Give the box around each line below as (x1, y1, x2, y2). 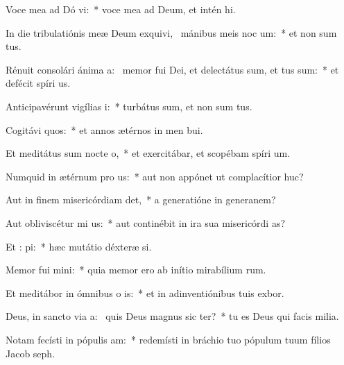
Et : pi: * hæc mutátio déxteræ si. (6, 239, 152, 253)
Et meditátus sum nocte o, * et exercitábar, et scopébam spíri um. (6, 146, 291, 160)
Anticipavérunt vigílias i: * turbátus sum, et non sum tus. (6, 99, 252, 113)
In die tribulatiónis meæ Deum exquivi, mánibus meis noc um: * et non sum (6, 25, 337, 40)
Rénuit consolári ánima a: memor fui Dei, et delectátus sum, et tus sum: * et (6, 62, 339, 76)
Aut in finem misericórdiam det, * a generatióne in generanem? (6, 192, 276, 207)
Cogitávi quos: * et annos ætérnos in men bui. (6, 122, 203, 137)
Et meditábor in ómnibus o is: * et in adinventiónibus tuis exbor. (6, 285, 284, 300)
